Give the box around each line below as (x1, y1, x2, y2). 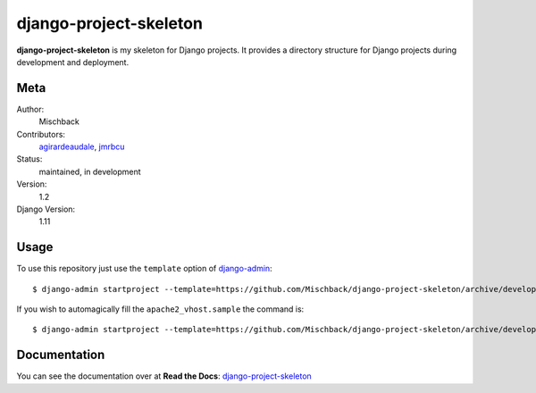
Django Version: (16, 204, 76, 214)
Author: (16, 104, 45, 114)
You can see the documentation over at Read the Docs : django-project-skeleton (16, 371, 312, 381)
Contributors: (16, 129, 66, 139)
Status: (16, 154, 43, 164)
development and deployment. (16, 56, 130, 67)
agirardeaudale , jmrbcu (38, 141, 125, 152)
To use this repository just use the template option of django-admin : (16, 263, 272, 274)
